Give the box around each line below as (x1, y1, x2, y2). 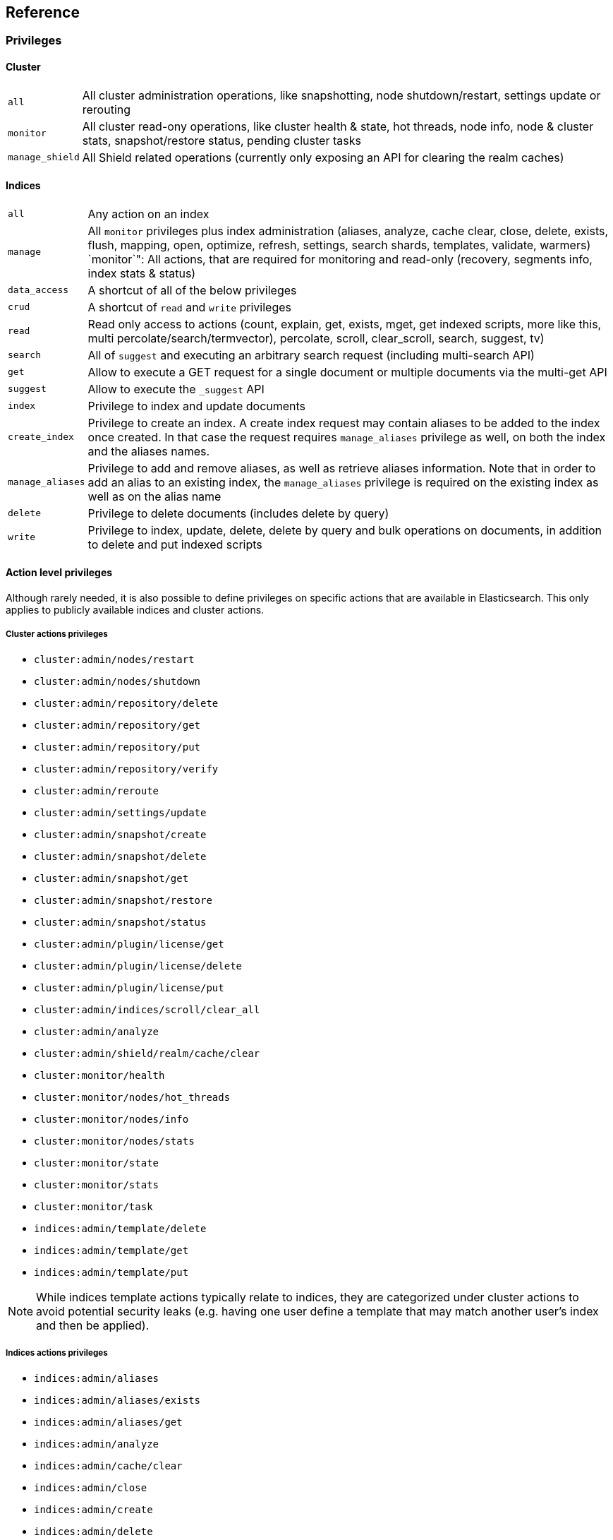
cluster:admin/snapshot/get (34, 872, 189, 884)
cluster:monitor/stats (34, 1178, 159, 1190)
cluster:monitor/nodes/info (34, 1113, 189, 1125)
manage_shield (8, 152, 80, 163)
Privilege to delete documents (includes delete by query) (87, 506, 389, 520)
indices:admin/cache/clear (34, 1460, 183, 1472)
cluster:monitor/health (34, 1069, 165, 1081)
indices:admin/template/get (34, 1244, 189, 1256)
